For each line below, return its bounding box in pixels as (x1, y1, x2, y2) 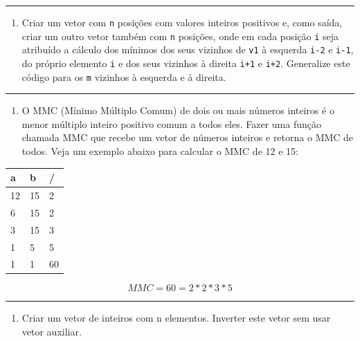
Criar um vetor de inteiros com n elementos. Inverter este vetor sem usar (21, 311, 331, 325)
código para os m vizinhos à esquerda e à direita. (21, 69, 226, 84)
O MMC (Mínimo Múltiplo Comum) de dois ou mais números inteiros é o (21, 103, 334, 118)
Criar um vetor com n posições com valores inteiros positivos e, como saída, (21, 15, 343, 29)
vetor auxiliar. (21, 324, 82, 339)
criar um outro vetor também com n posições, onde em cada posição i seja (21, 28, 339, 43)
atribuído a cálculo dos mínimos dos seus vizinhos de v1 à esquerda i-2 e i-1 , (21, 42, 354, 57)
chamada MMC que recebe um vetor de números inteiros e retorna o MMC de (21, 130, 354, 145)
